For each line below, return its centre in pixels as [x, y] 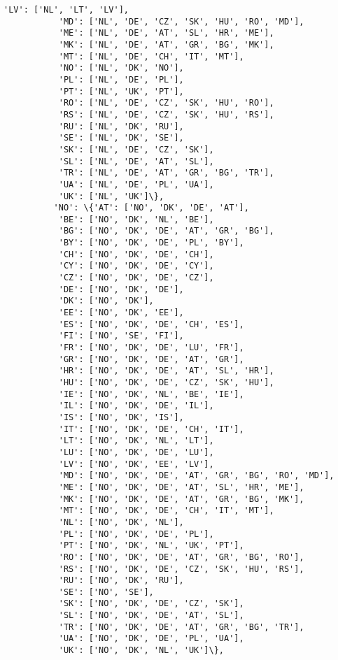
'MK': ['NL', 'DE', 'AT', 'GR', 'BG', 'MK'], [166, 44]
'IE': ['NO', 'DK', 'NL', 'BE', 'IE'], [151, 394]
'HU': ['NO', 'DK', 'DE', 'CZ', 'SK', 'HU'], [166, 382]
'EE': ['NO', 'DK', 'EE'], [121, 313]
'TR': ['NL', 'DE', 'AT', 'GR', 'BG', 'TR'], [166, 173]
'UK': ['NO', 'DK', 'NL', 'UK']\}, [141, 651]
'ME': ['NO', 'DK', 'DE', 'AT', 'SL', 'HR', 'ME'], [181, 487]
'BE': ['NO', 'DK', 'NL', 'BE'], [136, 219]
